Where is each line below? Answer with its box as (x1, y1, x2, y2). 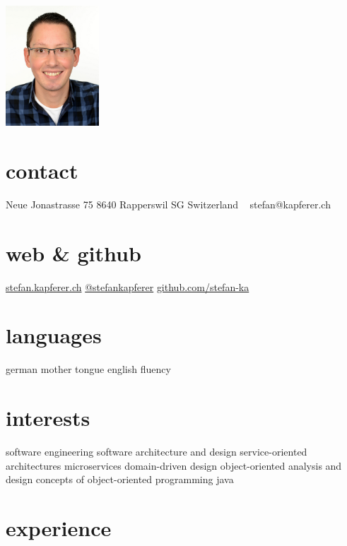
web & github (6, 238, 141, 267)
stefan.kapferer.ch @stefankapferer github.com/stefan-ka (6, 279, 249, 294)
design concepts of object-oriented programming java (6, 472, 234, 487)
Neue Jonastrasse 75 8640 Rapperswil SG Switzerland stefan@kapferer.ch (6, 196, 331, 211)
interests (6, 403, 90, 432)
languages (6, 321, 102, 350)
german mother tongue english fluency (6, 362, 171, 376)
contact (6, 155, 78, 184)
